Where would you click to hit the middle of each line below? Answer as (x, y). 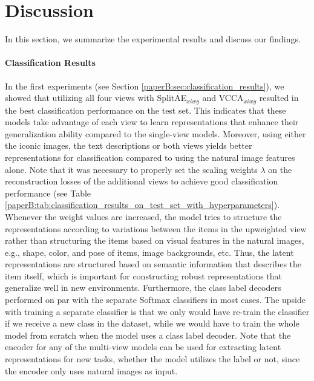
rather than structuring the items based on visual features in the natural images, (155, 240)
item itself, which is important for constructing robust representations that (144, 275)
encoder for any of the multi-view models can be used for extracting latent (143, 347)
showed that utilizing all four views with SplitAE (96, 98)
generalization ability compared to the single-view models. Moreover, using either (155, 133)
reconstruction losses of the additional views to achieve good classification (142, 181)
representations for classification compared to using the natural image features (150, 157)
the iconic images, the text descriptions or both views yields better (129, 145)
